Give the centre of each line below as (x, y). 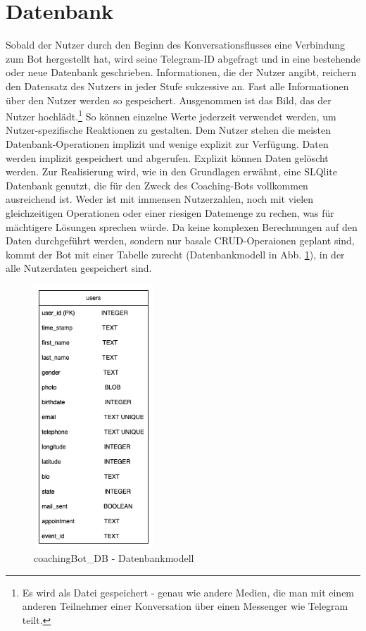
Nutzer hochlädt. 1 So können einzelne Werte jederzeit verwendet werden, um (171, 115)
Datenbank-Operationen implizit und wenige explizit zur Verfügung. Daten (167, 143)
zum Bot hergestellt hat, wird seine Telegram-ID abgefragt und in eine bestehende (183, 58)
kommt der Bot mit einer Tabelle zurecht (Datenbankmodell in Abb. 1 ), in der (175, 254)
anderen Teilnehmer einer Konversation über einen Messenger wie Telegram (185, 606)
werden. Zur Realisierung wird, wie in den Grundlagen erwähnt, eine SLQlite (172, 171)
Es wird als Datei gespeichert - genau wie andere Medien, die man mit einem (188, 592)
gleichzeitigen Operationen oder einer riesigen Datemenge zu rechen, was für (170, 212)
